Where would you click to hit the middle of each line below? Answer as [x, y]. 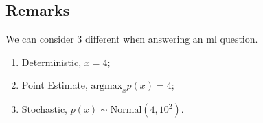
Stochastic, [44, 109]
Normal [126, 110]
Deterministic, [52, 61]
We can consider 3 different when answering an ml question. [132, 39]
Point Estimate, [55, 85]
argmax [107, 86]
